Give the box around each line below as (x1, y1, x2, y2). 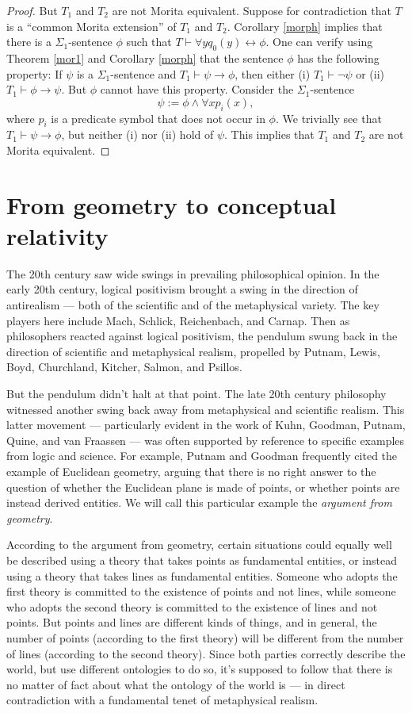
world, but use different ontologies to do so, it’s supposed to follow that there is (6, 661, 393, 677)
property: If (6, 65, 63, 82)
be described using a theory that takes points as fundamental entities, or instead (6, 551, 397, 568)
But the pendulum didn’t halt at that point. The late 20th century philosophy (6, 385, 387, 402)
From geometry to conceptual (6, 188, 337, 220)
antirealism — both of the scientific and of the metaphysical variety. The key (6, 297, 380, 313)
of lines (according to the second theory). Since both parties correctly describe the (6, 645, 406, 661)
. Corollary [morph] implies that (227, 17, 383, 34)
